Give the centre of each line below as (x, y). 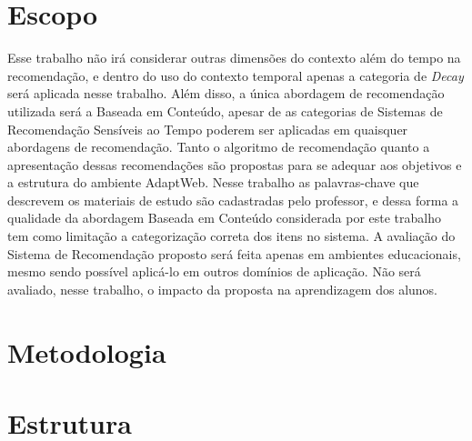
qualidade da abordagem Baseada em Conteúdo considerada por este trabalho (224, 218)
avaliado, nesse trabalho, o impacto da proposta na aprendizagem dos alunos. (223, 289)
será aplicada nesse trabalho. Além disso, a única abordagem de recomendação (226, 93)
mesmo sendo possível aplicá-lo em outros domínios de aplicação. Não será (214, 271)
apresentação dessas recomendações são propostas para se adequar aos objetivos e (235, 164)
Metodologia (87, 351)
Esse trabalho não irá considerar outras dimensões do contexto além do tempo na (234, 58)
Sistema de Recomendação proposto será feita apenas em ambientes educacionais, (234, 253)
